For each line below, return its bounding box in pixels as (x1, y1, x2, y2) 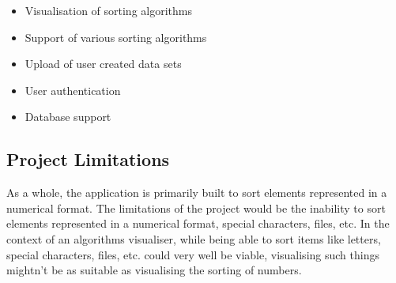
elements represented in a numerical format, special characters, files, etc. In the (6, 215, 390, 232)
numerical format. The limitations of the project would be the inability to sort (6, 199, 386, 216)
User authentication (25, 81, 121, 98)
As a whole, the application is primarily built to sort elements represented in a (6, 184, 387, 201)
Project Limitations (6, 147, 170, 172)
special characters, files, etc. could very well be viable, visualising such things (6, 246, 379, 262)
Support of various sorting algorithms (25, 28, 207, 45)
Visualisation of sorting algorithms (25, 2, 192, 18)
